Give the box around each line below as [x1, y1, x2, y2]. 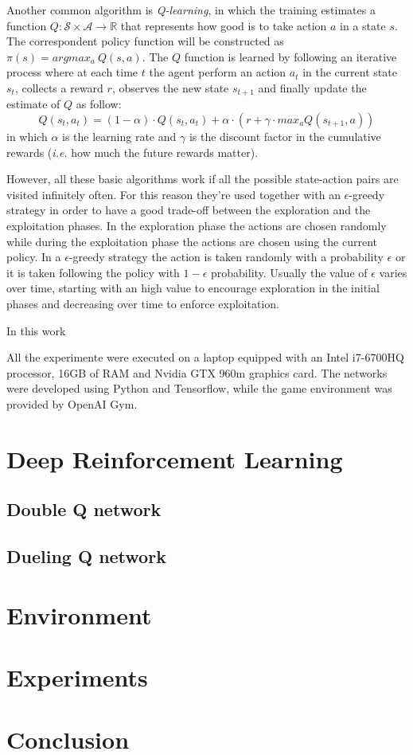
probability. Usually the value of [211, 264, 368, 280]
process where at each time [6, 64, 138, 80]
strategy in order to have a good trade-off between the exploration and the [6, 201, 371, 218]
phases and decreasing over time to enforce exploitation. [6, 295, 279, 311]
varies [379, 264, 407, 280]
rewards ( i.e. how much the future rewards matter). [6, 143, 259, 160]
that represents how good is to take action [120, 17, 327, 33]
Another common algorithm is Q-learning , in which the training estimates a [6, 2, 376, 18]
